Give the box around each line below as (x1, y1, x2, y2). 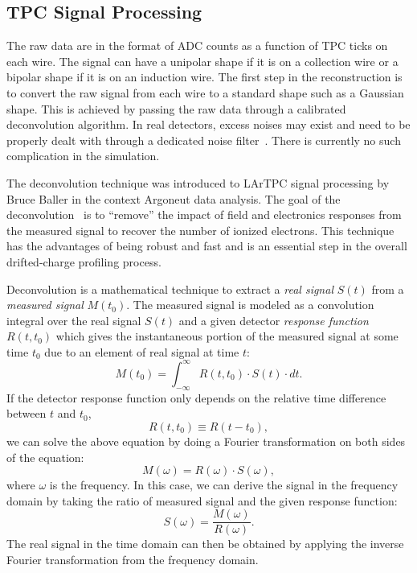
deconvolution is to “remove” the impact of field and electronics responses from (6, 206, 402, 223)
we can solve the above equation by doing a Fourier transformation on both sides (6, 432, 406, 449)
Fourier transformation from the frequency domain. (6, 551, 259, 567)
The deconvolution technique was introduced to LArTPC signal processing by (6, 174, 390, 191)
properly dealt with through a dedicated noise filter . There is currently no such (6, 131, 401, 148)
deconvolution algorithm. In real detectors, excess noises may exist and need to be (6, 116, 411, 133)
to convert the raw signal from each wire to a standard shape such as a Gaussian (6, 84, 404, 101)
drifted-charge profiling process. (6, 253, 161, 270)
